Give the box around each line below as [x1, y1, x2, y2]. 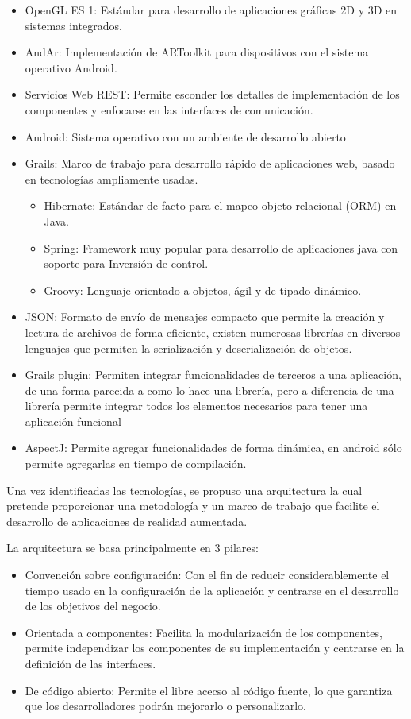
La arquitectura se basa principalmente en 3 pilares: [6, 539, 259, 556]
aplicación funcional [25, 412, 121, 429]
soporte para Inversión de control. [44, 255, 209, 272]
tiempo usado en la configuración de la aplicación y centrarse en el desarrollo [25, 582, 399, 598]
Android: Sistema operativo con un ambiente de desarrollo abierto [25, 128, 346, 145]
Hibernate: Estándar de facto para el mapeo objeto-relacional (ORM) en [44, 197, 397, 214]
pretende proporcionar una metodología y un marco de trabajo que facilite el [6, 497, 380, 514]
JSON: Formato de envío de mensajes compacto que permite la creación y [25, 308, 385, 325]
